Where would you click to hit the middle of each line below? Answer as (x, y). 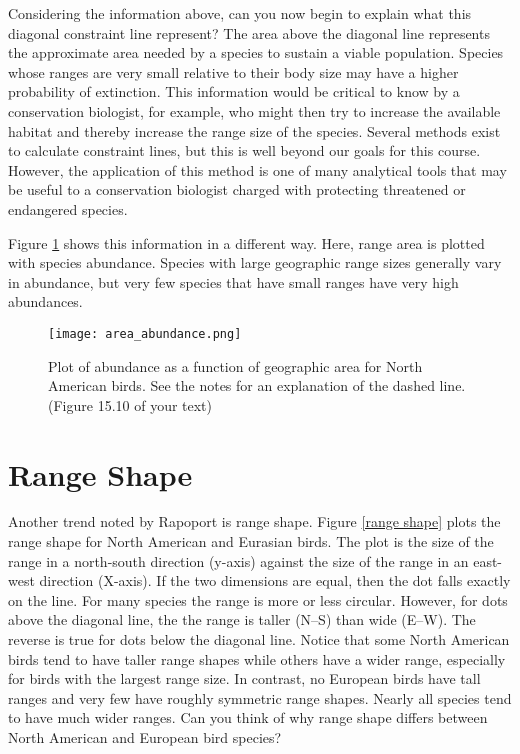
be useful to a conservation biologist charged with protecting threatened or (237, 189)
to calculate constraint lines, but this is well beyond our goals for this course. (244, 150)
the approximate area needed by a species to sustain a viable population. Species (256, 52)
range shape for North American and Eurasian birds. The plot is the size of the (251, 541)
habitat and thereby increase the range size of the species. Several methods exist (254, 130)
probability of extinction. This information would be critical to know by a (234, 91)
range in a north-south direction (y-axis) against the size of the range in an (238, 560)
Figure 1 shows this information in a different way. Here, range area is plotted (246, 242)
